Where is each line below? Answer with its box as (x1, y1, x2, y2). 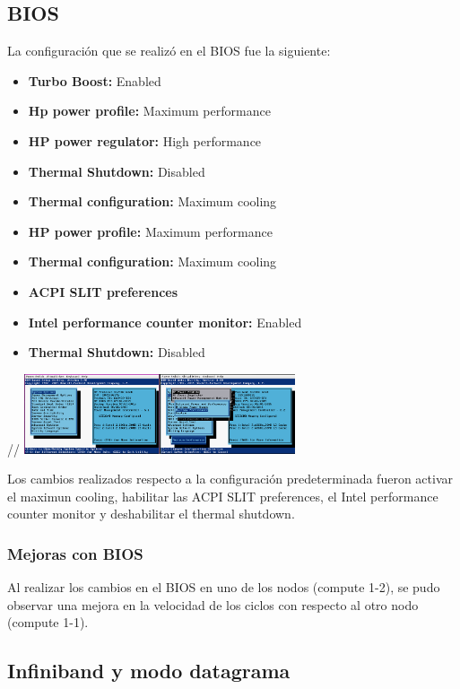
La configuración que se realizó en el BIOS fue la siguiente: (7, 41, 331, 60)
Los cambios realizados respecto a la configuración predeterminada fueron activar (7, 469, 453, 488)
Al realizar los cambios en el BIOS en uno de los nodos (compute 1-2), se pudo (7, 578, 440, 597)
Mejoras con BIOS (7, 542, 143, 564)
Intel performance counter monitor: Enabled (28, 312, 302, 331)
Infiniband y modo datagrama (7, 657, 291, 685)
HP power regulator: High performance (28, 131, 262, 150)
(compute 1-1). (7, 613, 89, 632)
